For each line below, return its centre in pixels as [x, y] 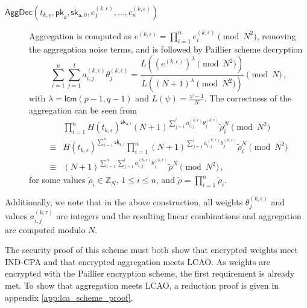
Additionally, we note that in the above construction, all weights [124, 201]
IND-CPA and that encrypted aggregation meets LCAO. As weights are [138, 261]
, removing [276, 35]
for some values [57, 180]
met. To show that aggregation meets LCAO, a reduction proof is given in [142, 285]
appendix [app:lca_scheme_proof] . [69, 297]
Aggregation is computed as [81, 35]
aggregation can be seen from [83, 110]
